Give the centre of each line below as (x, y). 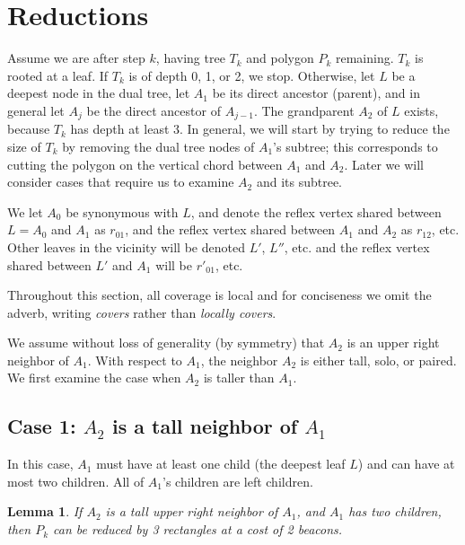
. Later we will (384, 164)
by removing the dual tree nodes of (158, 146)
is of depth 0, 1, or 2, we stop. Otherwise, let (252, 75)
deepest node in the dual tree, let (99, 93)
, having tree (190, 58)
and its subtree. (299, 182)
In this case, (40, 464)
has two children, (395, 511)
